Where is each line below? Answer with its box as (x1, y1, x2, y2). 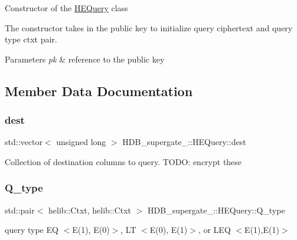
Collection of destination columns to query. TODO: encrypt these (5, 155, 242, 167)
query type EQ (5, 223, 58, 236)
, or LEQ (198, 223, 231, 236)
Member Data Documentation (5, 81, 193, 100)
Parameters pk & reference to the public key (5, 52, 165, 65)
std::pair (5, 203, 35, 216)
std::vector (5, 136, 43, 148)
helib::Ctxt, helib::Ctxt (48, 203, 132, 216)
